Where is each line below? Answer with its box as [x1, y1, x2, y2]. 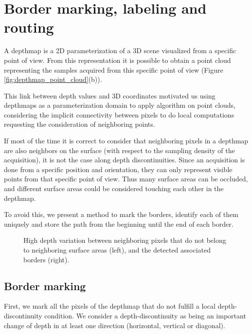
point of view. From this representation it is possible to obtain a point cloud [4, 55, 231, 65]
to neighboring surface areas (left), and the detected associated [23, 245, 211, 255]
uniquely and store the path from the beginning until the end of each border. [4, 218, 234, 229]
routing [4, 17, 54, 37]
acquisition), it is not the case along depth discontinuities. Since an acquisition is [4, 155, 245, 165]
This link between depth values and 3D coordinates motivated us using [4, 90, 216, 100]
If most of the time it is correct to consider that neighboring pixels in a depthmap [4, 136, 249, 146]
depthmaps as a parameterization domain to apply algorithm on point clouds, [4, 100, 235, 110]
